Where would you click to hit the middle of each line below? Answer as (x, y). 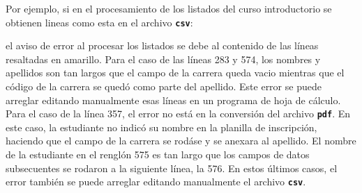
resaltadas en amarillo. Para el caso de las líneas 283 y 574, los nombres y (163, 59)
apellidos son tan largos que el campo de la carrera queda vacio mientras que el (175, 73)
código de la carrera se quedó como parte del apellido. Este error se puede (164, 86)
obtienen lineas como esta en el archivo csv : (99, 22)
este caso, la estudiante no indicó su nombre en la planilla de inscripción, (161, 127)
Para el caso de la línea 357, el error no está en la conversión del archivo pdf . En (178, 114)
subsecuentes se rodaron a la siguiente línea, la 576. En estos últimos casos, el (172, 168)
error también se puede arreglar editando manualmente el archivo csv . (156, 182)
